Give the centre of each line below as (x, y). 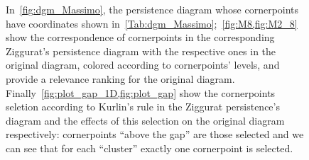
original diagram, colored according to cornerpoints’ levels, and (143, 65)
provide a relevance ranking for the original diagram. (120, 78)
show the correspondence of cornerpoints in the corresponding (140, 37)
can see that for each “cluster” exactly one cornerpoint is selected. (150, 148)
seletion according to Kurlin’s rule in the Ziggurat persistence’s (143, 107)
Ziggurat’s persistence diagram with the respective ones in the (141, 51)
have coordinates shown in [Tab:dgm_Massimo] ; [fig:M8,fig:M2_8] (152, 23)
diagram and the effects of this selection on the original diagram (145, 120)
